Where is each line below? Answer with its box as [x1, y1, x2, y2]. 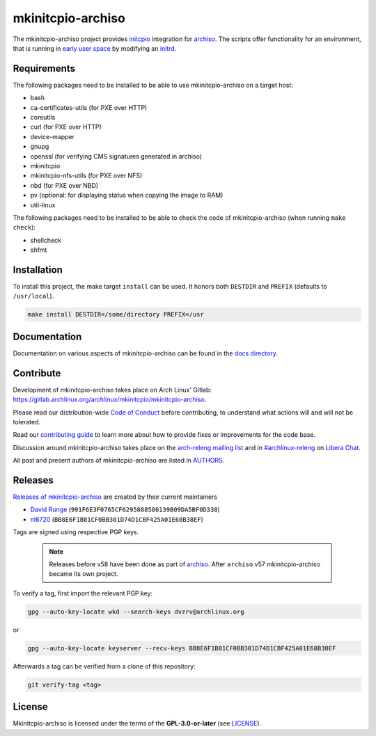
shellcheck [30, 236, 62, 244]
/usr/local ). [13, 292, 54, 301]
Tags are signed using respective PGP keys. [13, 528, 139, 536]
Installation [13, 264, 63, 275]
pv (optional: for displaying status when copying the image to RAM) [30, 191, 224, 200]
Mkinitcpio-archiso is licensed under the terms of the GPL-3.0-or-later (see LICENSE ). [13, 719, 261, 728]
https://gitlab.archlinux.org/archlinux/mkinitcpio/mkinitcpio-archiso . [13, 395, 207, 403]
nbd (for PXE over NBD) [30, 181, 99, 189]
